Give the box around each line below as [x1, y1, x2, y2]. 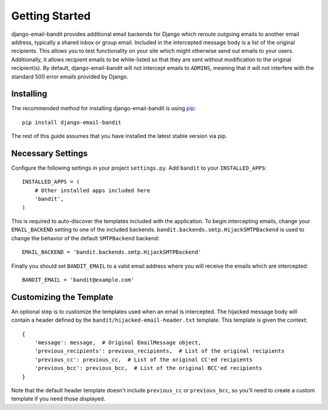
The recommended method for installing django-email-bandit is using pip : [11, 105, 196, 112]
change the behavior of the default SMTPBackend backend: [11, 234, 160, 241]
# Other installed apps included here [34, 187, 151, 194]
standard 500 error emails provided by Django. [11, 73, 129, 80]
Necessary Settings [11, 148, 88, 158]
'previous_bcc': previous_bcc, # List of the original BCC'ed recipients [34, 365, 262, 372]
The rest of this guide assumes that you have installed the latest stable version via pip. [11, 133, 228, 140]
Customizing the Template [11, 292, 114, 302]
